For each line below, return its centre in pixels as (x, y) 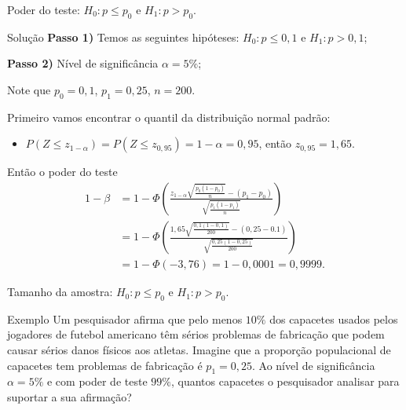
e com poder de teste (97, 381)
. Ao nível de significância (313, 365)
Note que (29, 89)
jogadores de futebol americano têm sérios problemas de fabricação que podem (196, 334)
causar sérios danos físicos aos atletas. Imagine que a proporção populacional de (199, 350)
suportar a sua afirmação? (69, 397)
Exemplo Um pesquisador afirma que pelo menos (125, 318)
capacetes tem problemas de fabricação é (105, 365)
